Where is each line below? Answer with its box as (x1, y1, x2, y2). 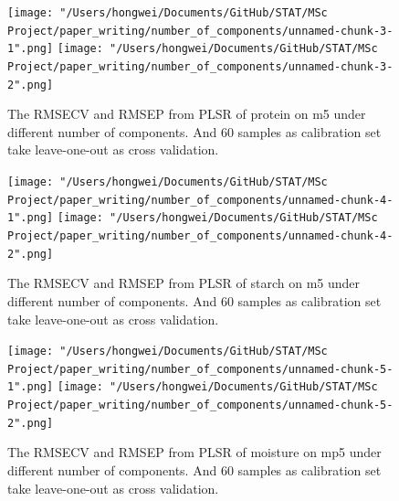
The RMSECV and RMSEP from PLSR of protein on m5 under (7, 104, 366, 123)
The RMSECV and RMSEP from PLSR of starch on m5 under (7, 273, 361, 293)
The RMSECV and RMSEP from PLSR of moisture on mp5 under (7, 442, 382, 462)
